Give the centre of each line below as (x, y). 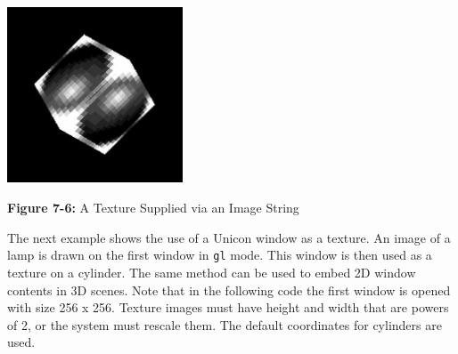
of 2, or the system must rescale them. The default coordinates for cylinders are (225, 324)
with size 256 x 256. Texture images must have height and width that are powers (228, 307)
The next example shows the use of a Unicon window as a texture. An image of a (229, 237)
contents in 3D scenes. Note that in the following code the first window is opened (229, 290)
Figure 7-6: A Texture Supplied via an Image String (153, 208)
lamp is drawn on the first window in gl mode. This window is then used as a (220, 255)
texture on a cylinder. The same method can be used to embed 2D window (212, 272)
